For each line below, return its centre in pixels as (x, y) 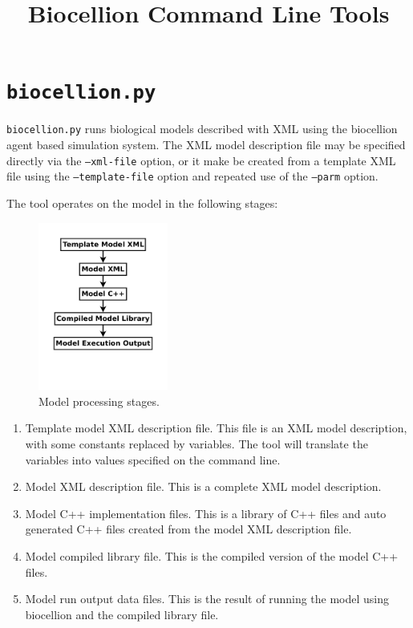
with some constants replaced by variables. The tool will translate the (196, 443)
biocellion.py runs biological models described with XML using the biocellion (202, 129)
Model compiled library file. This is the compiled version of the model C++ (212, 555)
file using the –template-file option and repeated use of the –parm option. (192, 176)
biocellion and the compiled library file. (122, 614)
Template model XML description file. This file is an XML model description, (216, 428)
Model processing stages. (99, 401)
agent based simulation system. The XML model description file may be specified (206, 145)
